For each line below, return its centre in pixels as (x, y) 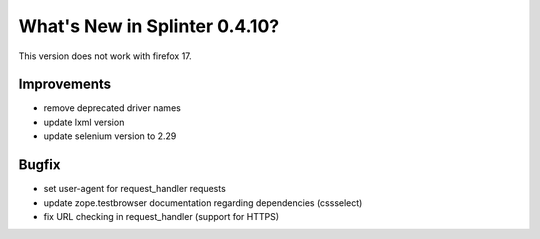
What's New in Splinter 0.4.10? (149, 26)
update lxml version (84, 122)
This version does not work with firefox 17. (105, 56)
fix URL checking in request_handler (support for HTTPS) (161, 216)
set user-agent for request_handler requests (135, 189)
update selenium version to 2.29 (110, 136)
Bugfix (39, 165)
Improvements (65, 84)
